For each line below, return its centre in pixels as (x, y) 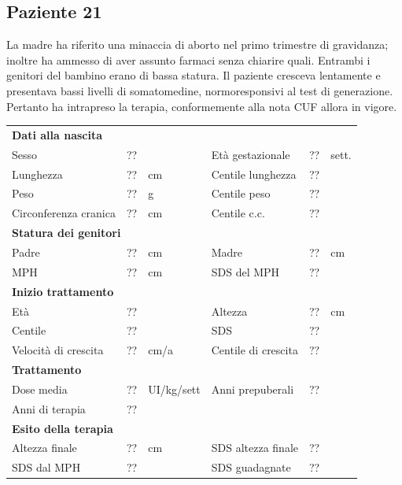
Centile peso (241, 193)
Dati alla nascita (57, 134)
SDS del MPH (245, 271)
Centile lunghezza (254, 174)
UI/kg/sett (174, 389)
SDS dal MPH (46, 467)
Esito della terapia (63, 428)
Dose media (40, 389)
